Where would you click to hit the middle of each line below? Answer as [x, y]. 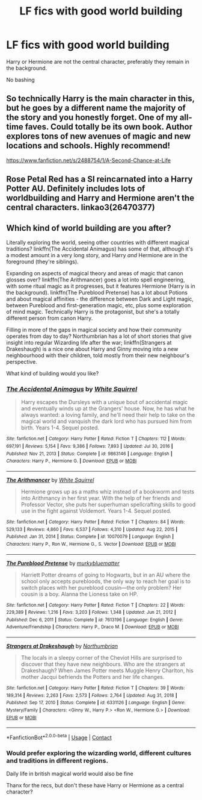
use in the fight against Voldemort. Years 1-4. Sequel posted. [96, 511]
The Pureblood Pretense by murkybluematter [63, 563]
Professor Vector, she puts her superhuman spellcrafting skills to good [108, 504]
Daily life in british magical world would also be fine [70, 774]
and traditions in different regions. [57, 760]
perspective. [22, 361]
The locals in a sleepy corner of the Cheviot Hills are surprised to [101, 658]
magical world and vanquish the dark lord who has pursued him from [106, 421]
